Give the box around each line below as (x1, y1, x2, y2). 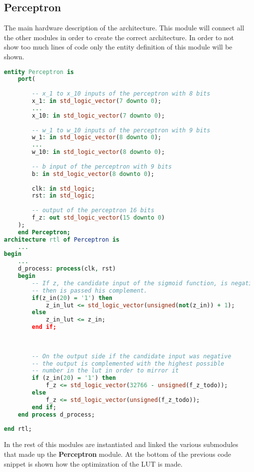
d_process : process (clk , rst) (18, 265, 116, 273)
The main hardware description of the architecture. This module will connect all (4, 23, 244, 33)
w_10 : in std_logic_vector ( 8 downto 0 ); (32, 149, 165, 156)
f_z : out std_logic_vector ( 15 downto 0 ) (32, 214, 165, 222)
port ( (18, 75, 36, 83)
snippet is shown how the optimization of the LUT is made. (4, 458, 183, 469)
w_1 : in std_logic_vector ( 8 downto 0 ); (32, 134, 162, 141)
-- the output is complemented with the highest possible (32, 360, 225, 367)
